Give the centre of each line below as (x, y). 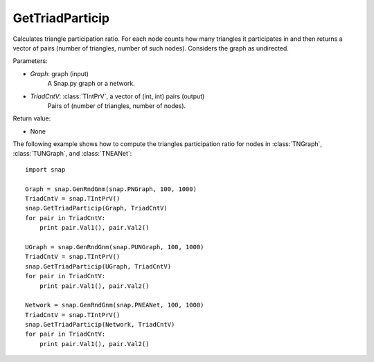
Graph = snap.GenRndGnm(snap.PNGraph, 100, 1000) (111, 189)
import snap (45, 169)
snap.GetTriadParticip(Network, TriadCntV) (100, 325)
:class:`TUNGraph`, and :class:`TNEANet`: (72, 154)
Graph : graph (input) (60, 73)
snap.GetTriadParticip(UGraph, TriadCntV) (98, 266)
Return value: (32, 118)
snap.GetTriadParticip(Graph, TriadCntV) (96, 208)
